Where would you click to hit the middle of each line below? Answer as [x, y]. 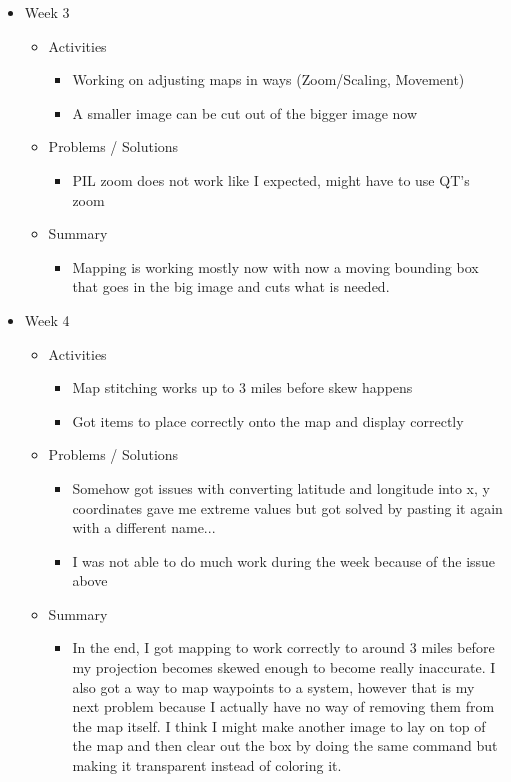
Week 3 [47, 12]
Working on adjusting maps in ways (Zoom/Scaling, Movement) [268, 79]
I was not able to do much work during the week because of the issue [284, 560]
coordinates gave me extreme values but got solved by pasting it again [287, 507]
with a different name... [144, 527]
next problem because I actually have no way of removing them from [283, 706]
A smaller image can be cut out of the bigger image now [245, 112]
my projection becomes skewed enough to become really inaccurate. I [284, 667]
